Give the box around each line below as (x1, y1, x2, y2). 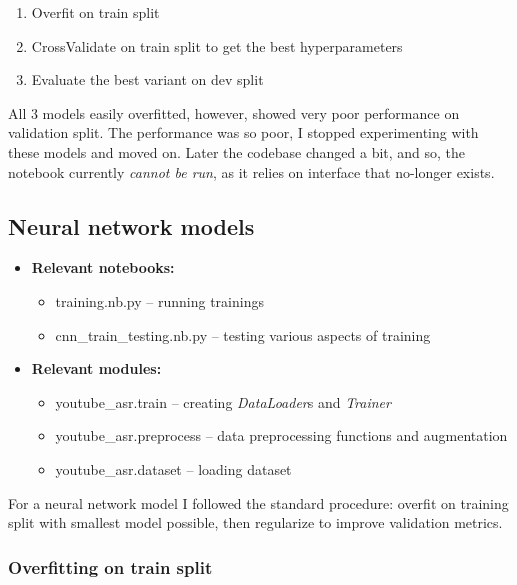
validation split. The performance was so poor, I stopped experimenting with (8, 122, 479, 143)
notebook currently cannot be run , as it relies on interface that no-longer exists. (8, 161, 495, 182)
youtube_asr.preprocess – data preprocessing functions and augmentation (55, 425, 508, 446)
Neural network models (8, 210, 255, 241)
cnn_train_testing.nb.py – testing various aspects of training (55, 324, 431, 345)
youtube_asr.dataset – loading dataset (55, 458, 292, 479)
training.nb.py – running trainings (55, 290, 264, 311)
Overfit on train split (31, 2, 160, 22)
